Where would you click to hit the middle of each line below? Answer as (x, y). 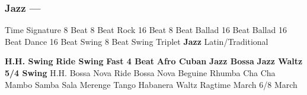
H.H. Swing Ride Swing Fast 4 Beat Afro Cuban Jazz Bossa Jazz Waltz (154, 61)
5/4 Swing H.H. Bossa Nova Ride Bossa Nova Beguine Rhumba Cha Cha (140, 73)
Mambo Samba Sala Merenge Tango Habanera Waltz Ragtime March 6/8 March (151, 84)
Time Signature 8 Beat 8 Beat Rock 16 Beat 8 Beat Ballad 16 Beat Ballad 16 (146, 30)
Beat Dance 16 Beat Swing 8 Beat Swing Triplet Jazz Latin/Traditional (137, 41)
